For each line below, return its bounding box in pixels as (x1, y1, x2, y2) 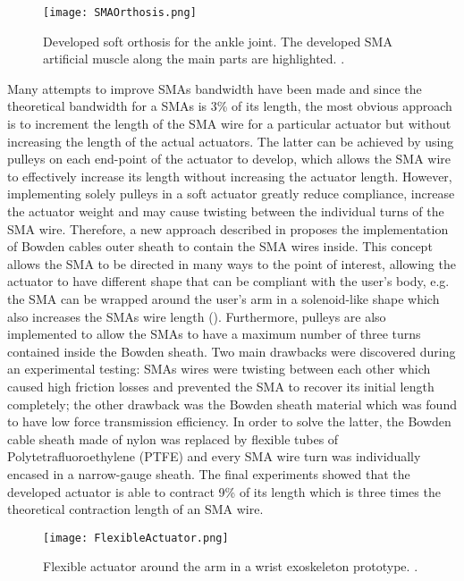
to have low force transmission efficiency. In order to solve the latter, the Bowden (7, 412, 451, 431)
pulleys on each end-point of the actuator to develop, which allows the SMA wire (7, 149, 451, 168)
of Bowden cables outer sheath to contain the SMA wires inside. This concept (7, 237, 433, 256)
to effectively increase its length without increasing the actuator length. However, (7, 166, 452, 185)
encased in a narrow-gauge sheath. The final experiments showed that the (7, 464, 410, 483)
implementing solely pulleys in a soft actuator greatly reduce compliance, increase (7, 184, 455, 203)
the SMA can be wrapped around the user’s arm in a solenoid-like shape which (7, 289, 440, 307)
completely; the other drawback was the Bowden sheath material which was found (7, 394, 457, 413)
